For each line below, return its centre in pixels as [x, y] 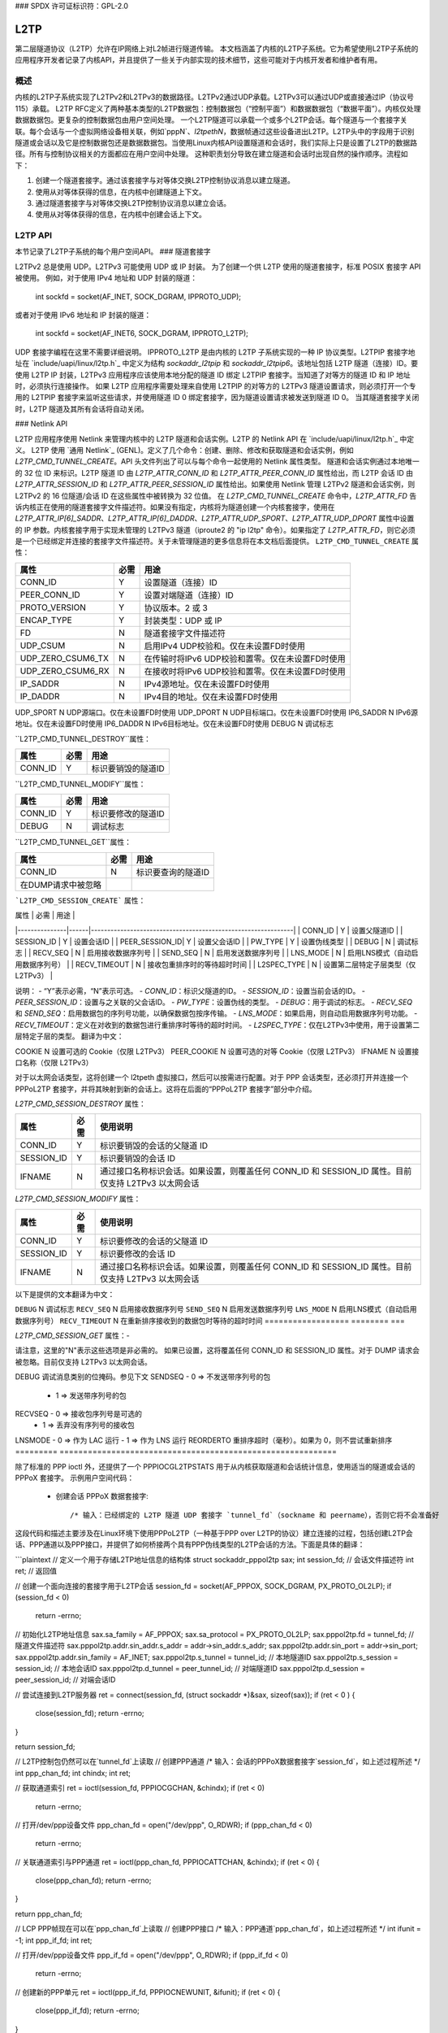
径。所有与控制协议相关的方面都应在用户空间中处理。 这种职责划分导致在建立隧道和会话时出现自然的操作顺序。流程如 [211, 154]
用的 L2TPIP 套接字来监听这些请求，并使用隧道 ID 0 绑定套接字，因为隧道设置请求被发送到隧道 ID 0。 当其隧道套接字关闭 [217, 398]
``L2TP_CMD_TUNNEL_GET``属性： [73, 842]
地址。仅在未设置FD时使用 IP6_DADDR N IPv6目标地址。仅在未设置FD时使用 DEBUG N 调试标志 [174, 724]
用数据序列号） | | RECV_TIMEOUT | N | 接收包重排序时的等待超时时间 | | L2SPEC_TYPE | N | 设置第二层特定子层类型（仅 [215, 964]
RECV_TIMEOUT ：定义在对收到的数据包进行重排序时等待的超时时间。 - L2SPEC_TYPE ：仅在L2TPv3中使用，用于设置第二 [218, 1025]
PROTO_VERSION [53, 607]
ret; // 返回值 [36, 1571]
